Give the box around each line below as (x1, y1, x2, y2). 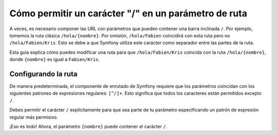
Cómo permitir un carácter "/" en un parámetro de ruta (9, 8, 247, 19)
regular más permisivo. (9, 114, 58, 120)
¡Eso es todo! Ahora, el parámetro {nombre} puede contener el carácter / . (9, 123, 168, 129)
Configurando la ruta (9, 70, 78, 78)
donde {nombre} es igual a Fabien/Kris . (9, 56, 100, 62)
